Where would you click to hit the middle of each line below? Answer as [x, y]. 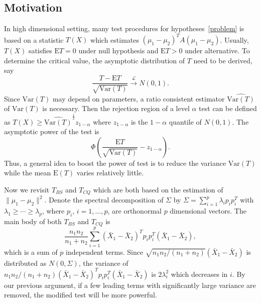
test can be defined [228, 108]
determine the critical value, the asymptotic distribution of [95, 60]
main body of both [33, 221]
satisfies [40, 51]
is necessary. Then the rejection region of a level [116, 108]
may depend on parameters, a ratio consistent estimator [139, 98]
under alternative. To [217, 51]
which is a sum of [31, 251]
